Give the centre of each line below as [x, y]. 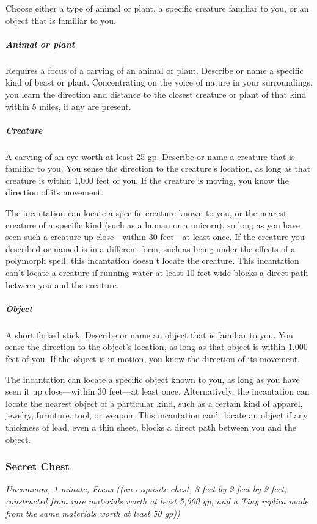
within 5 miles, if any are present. [68, 106]
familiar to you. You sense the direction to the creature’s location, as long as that [158, 168]
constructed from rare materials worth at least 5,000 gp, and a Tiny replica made [157, 500]
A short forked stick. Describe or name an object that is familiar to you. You [149, 334]
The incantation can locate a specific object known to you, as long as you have [153, 379]
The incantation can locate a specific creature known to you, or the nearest [146, 213]
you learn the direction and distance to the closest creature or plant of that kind [156, 94]
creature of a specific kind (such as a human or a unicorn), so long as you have [153, 224]
